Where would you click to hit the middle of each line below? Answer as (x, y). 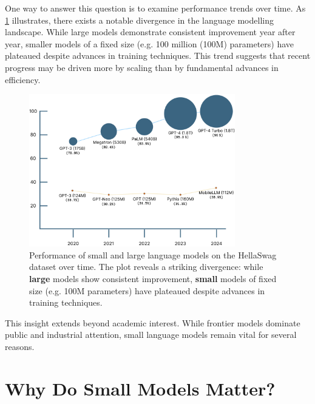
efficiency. (23, 79)
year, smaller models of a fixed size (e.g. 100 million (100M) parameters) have (150, 43)
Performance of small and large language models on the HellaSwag (153, 254)
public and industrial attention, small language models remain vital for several (151, 335)
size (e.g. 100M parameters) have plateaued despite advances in (147, 290)
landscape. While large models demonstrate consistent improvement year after (150, 32)
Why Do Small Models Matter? (140, 388)
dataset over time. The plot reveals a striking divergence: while (146, 267)
